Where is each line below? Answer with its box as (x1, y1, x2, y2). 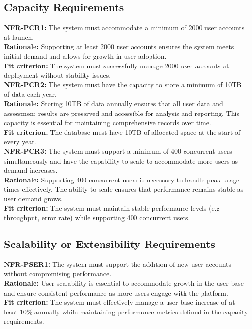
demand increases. (4, 165, 58, 175)
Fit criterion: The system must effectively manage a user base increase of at (4, 297, 235, 307)
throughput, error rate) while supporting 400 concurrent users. (4, 213, 190, 223)
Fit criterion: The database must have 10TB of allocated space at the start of (4, 127, 241, 137)
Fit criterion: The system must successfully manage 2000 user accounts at (4, 60, 229, 70)
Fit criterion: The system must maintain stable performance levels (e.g (4, 203, 220, 213)
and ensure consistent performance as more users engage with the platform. (4, 287, 228, 297)
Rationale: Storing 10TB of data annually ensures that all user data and (4, 98, 223, 108)
